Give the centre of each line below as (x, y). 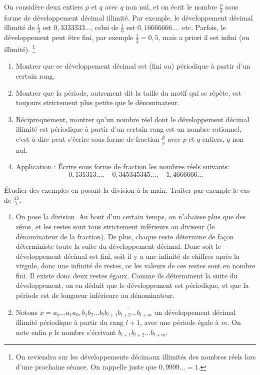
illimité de (19, 27)
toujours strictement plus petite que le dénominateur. (97, 102)
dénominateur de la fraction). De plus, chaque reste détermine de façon (125, 236)
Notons (27, 312)
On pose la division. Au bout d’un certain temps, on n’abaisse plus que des (131, 217)
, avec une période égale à (179, 322)
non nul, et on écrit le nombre (171, 7)
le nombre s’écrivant (85, 332)
